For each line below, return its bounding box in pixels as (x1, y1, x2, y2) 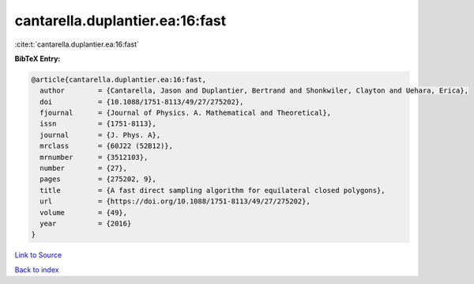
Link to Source (14, 250, 62, 260)
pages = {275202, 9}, (39, 175, 157, 184)
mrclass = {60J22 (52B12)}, (39, 142, 174, 150)
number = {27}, (39, 164, 128, 173)
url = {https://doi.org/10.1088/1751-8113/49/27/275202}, (39, 197, 311, 206)
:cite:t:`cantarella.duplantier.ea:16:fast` (14, 40, 140, 49)
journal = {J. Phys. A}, (39, 131, 161, 139)
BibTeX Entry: (14, 54, 61, 63)
